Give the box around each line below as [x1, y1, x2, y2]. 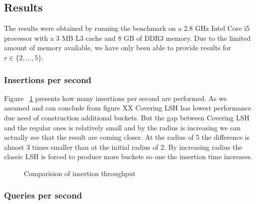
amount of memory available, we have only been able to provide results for [4, 42, 231, 53]
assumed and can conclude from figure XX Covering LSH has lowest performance [4, 102, 252, 113]
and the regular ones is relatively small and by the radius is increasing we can [4, 122, 241, 132]
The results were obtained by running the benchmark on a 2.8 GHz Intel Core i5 [4, 23, 250, 33]
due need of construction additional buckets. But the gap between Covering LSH [4, 112, 250, 122]
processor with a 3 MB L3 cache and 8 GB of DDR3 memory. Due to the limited [4, 32, 251, 43]
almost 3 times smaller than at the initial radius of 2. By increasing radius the [4, 141, 243, 152]
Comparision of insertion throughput [24, 168, 136, 178]
